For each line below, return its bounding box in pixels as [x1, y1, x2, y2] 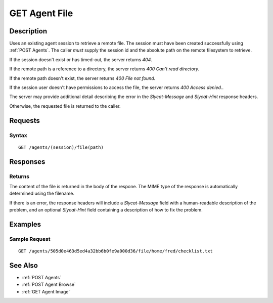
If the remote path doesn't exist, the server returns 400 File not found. [9, 75, 156, 81]
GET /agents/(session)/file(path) [18, 144, 104, 150]
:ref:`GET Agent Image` [22, 288, 70, 294]
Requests [9, 116, 40, 125]
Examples [9, 220, 41, 229]
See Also [9, 261, 38, 270]
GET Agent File [9, 8, 73, 19]
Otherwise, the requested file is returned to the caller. [9, 103, 121, 109]
